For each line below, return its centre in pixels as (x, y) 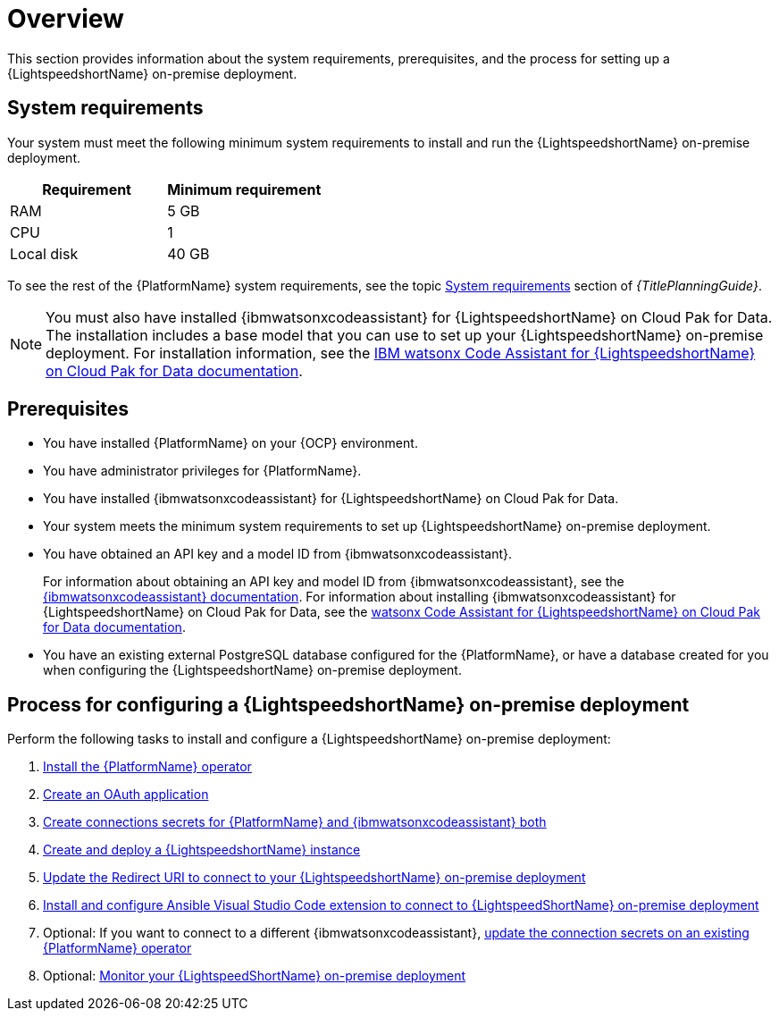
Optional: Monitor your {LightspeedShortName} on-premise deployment (255, 976)
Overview (66, 19)
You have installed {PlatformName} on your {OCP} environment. (230, 443)
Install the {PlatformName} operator (147, 767)
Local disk (44, 253)
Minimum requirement (244, 189)
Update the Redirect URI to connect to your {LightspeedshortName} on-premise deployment (314, 878)
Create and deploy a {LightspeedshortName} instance (202, 850)
